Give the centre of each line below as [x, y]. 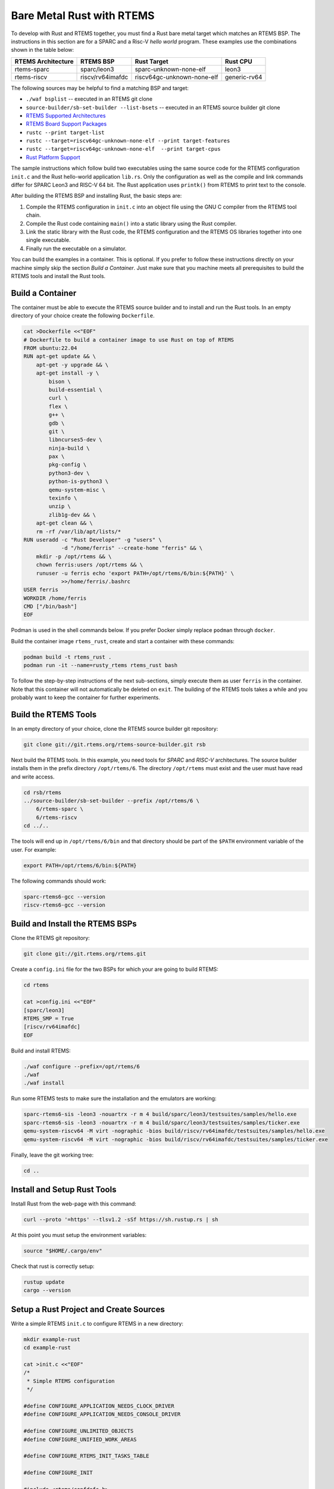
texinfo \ [63, 498]
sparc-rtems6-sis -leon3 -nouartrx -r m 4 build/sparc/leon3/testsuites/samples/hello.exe [160, 1114]
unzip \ [60, 507]
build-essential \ [75, 390]
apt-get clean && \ [65, 523]
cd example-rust [47, 1348]
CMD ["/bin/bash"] [50, 607]
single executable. [48, 240]
